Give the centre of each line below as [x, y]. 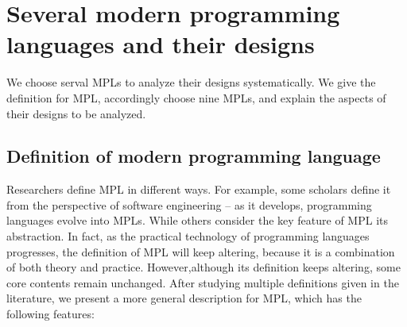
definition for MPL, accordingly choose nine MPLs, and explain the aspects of [196, 97]
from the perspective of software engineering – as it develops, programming [189, 204]
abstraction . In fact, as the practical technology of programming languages [188, 236]
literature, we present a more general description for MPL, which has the [184, 298]
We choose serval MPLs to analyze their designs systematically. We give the [191, 82]
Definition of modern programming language [194, 156]
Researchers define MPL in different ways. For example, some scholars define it [199, 189]
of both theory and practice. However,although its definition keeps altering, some [203, 267]
